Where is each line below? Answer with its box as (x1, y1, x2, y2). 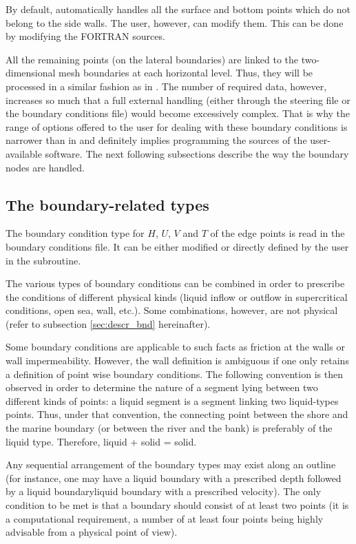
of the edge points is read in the (210, 226, 345, 240)
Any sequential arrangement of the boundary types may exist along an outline (6, 457, 336, 472)
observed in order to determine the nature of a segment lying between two (6, 380, 318, 395)
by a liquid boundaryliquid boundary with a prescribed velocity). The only (6, 484, 322, 499)
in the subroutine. (6, 253, 81, 267)
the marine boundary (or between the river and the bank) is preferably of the (6, 421, 333, 435)
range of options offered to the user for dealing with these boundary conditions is (6, 119, 348, 134)
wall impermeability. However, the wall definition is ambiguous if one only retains (6, 353, 349, 368)
